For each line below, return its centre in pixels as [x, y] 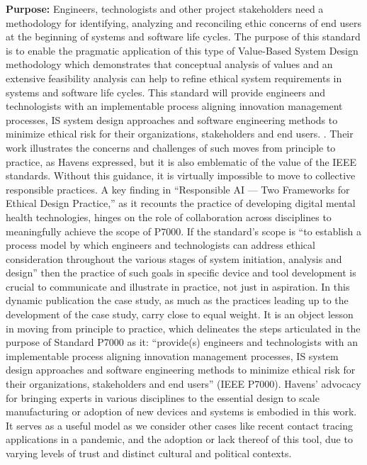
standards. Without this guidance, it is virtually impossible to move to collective [181, 175]
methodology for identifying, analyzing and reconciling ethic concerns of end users [184, 22]
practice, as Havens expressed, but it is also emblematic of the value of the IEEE [181, 161]
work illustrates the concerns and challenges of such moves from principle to [171, 147]
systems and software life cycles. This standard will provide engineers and [166, 92]
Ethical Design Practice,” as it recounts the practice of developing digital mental [181, 203]
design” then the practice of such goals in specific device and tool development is [181, 273]
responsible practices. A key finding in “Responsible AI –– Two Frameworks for [178, 189]
